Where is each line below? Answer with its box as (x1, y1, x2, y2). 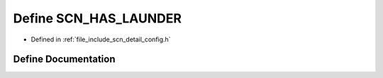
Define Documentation (13, 53, 116, 65)
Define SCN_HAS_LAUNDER (13, 11, 182, 26)
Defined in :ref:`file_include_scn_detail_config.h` (30, 35, 171, 44)
